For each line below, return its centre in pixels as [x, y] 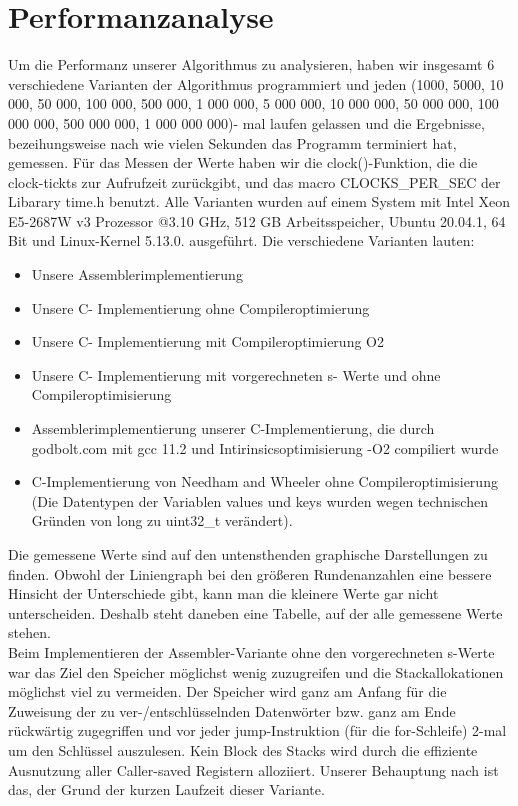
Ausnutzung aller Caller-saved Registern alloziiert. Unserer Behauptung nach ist [253, 769]
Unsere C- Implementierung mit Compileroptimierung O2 [207, 341]
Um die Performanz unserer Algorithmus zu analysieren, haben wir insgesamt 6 [251, 64]
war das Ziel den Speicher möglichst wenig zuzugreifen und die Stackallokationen [256, 671]
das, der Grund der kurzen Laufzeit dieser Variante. [166, 789]
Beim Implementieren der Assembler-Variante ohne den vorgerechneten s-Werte [251, 651]
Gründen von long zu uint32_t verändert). [162, 520]
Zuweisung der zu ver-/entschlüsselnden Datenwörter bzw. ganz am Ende [232, 710]
